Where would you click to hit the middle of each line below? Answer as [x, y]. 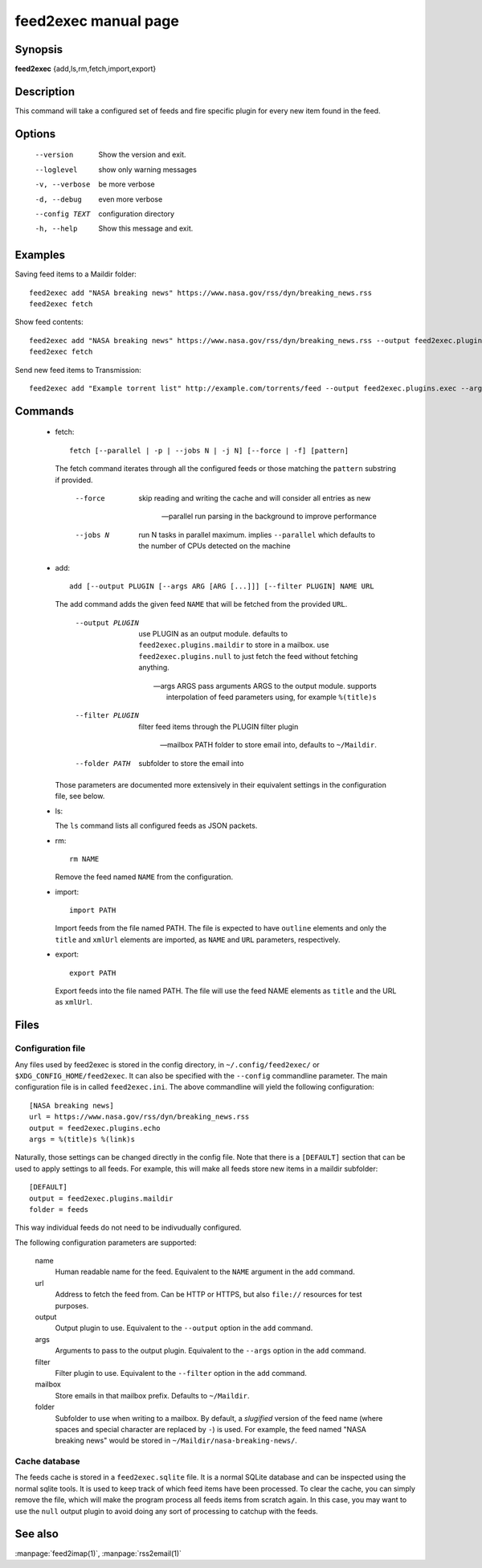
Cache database [47, 1461]
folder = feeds [59, 1209]
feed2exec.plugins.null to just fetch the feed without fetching [248, 656]
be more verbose [127, 184]
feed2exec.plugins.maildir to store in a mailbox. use [234, 645]
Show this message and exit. [146, 228]
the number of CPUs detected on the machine [214, 546]
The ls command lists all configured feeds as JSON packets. [156, 826]
